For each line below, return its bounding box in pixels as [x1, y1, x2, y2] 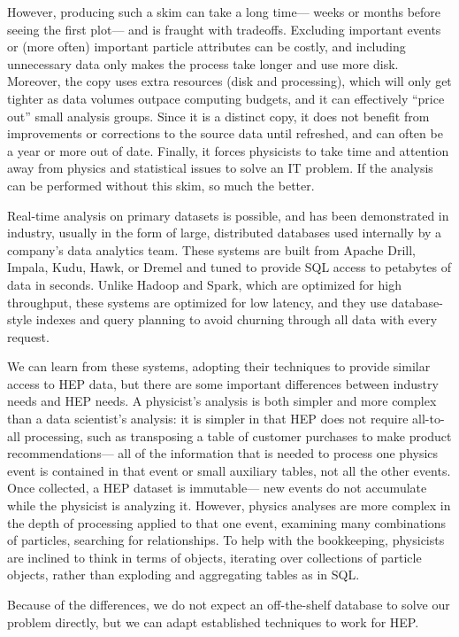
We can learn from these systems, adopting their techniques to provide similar [7, 357, 431, 376]
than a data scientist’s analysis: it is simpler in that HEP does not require [7, 409, 409, 428]
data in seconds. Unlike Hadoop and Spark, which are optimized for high [7, 275, 402, 293]
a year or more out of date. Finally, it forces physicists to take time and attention [7, 141, 449, 159]
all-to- [412, 409, 445, 428]
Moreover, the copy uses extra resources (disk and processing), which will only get [7, 72, 452, 90]
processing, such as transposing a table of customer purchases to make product [24, 426, 452, 445]
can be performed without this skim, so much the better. [7, 175, 315, 194]
